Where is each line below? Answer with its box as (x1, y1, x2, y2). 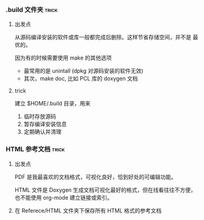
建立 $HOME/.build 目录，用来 (14, 100, 91, 107)
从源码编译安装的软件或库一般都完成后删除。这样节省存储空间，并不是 (14, 34, 192, 41)
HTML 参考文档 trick (5, 145, 65, 154)
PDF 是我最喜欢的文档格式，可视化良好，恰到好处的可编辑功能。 (14, 173, 177, 180)
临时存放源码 (23, 113, 56, 120)
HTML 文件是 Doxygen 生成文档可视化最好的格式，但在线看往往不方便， (14, 186, 197, 194)
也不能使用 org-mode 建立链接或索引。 (14, 194, 113, 201)
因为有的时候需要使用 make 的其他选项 (14, 54, 112, 62)
